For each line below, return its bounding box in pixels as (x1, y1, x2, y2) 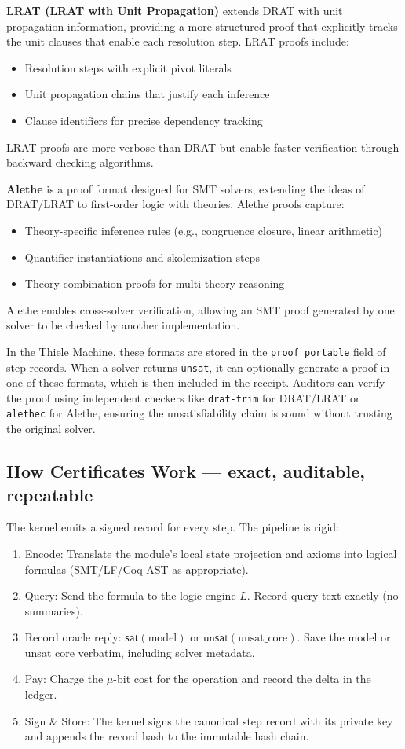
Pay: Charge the (24, 670, 104, 687)
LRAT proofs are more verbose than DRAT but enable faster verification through (6, 138, 400, 155)
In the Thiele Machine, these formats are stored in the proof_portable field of (6, 343, 386, 359)
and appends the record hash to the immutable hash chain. (24, 728, 309, 744)
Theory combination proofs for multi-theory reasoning (24, 275, 285, 292)
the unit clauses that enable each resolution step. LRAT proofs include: (6, 33, 349, 50)
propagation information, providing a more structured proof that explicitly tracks (6, 17, 398, 34)
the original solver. (6, 420, 96, 437)
